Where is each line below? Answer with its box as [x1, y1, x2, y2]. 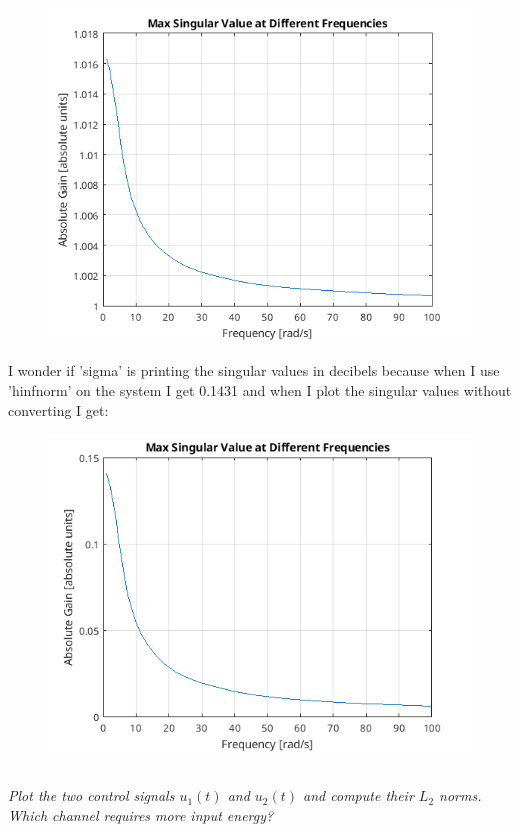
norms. [439, 785, 482, 806]
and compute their [303, 785, 414, 806]
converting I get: [8, 399, 109, 420]
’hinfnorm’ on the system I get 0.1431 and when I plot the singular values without [8, 379, 512, 400]
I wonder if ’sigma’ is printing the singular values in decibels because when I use [8, 360, 500, 381]
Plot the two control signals [8, 785, 175, 806]
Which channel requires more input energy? [8, 804, 274, 825]
